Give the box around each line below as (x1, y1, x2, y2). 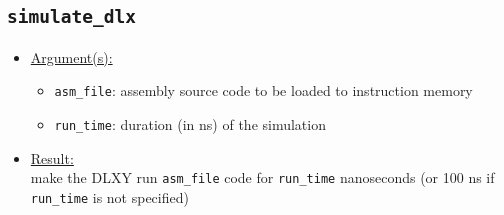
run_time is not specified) (30, 186, 189, 207)
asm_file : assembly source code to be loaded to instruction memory (54, 80, 473, 101)
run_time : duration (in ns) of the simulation (54, 114, 326, 135)
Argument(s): (30, 46, 113, 67)
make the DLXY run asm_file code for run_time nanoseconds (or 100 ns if (30, 167, 495, 188)
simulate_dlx (7, 6, 136, 28)
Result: (30, 147, 74, 168)
